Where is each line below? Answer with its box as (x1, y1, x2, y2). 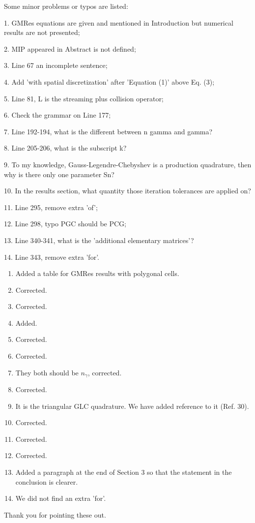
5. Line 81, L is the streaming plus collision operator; (4, 93, 164, 103)
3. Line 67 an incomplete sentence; (4, 60, 108, 70)
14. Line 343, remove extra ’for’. (4, 251, 99, 262)
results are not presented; (4, 27, 80, 37)
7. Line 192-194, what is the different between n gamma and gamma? (4, 126, 213, 136)
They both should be (15, 367, 79, 377)
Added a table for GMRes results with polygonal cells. (15, 268, 179, 278)
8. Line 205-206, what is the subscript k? (4, 143, 127, 153)
